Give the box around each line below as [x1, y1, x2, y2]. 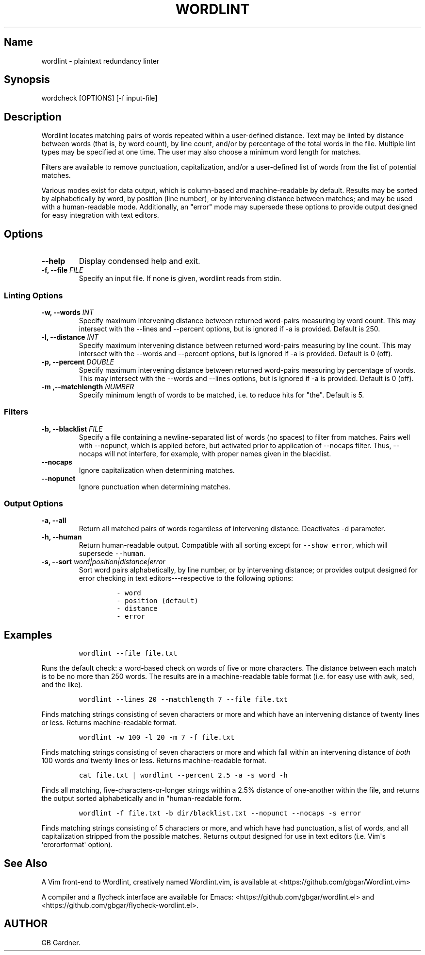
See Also [4, 857, 48, 869]
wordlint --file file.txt [79, 649, 178, 658]
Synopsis [4, 73, 50, 86]
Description [4, 110, 62, 123]
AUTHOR [4, 918, 48, 930]
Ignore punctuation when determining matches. [79, 482, 230, 491]
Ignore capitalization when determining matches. [79, 466, 235, 474]
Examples [4, 628, 52, 641]
